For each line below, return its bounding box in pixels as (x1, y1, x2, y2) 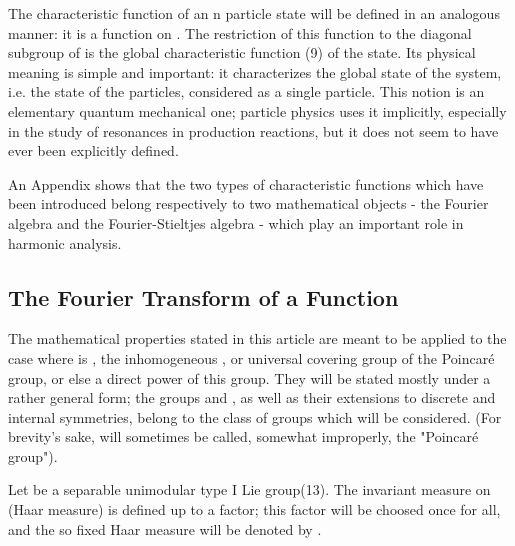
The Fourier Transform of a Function (8, 281, 399, 312)
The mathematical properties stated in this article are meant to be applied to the (8, 328, 507, 349)
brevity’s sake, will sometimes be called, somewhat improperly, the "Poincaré (8, 426, 479, 447)
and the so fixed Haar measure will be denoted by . (8, 518, 322, 539)
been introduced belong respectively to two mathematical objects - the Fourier (8, 193, 489, 214)
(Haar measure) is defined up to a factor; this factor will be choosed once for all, (8, 499, 501, 520)
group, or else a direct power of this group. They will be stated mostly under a (8, 367, 491, 388)
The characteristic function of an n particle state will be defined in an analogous (8, 3, 500, 23)
